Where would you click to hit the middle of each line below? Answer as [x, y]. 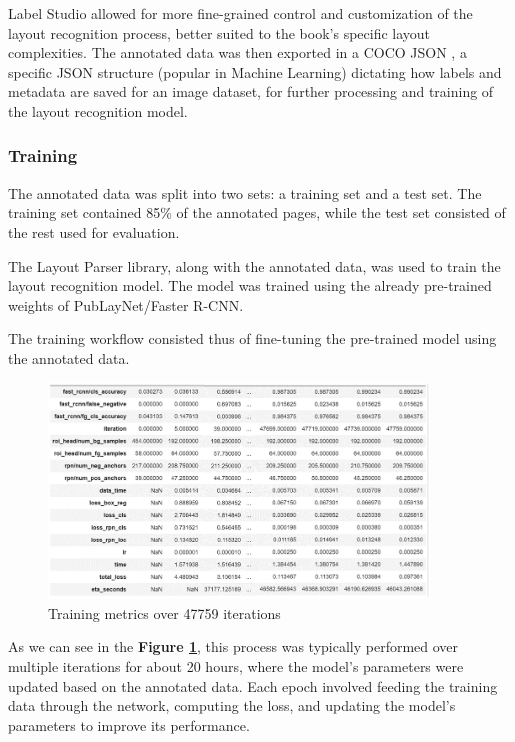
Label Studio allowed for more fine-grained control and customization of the [240, 13]
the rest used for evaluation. [94, 231]
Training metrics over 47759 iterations [164, 612]
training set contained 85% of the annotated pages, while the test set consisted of [257, 212]
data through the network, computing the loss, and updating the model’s [232, 705]
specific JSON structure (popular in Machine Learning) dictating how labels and [255, 71]
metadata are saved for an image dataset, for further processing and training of [251, 91]
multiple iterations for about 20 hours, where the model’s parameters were [236, 665]
